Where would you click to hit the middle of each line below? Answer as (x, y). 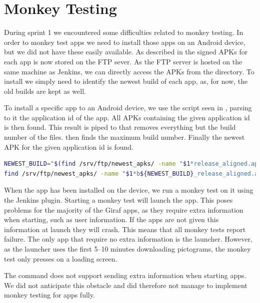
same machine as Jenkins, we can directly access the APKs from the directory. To (129, 71)
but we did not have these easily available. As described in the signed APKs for (126, 52)
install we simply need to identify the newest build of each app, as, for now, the (126, 81)
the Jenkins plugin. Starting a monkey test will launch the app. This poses (118, 200)
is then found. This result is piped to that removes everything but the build (120, 127)
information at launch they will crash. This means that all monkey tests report (125, 229)
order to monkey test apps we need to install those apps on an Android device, (125, 42)
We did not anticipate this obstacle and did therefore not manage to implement (126, 285)
